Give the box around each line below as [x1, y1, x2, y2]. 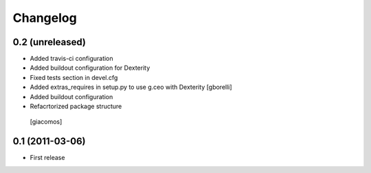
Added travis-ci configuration [30, 55, 113, 63]
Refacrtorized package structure [30, 103, 122, 111]
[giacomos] [30, 118, 63, 126]
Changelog [12, 10, 77, 25]
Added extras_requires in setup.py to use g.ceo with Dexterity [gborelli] [30, 83, 233, 92]
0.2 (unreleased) [12, 36, 86, 48]
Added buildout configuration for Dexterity [30, 64, 150, 72]
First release [30, 154, 65, 162]
